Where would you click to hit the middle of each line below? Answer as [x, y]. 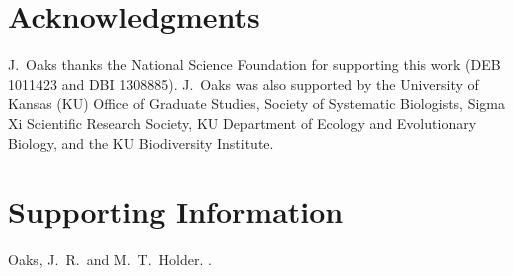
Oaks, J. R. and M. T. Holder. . [110, 259]
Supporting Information [176, 211]
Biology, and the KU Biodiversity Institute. [141, 142]
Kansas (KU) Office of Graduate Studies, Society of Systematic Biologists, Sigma [256, 103]
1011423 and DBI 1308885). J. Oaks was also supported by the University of [243, 83]
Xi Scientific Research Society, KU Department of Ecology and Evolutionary [242, 122]
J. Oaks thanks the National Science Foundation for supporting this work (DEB [254, 64]
